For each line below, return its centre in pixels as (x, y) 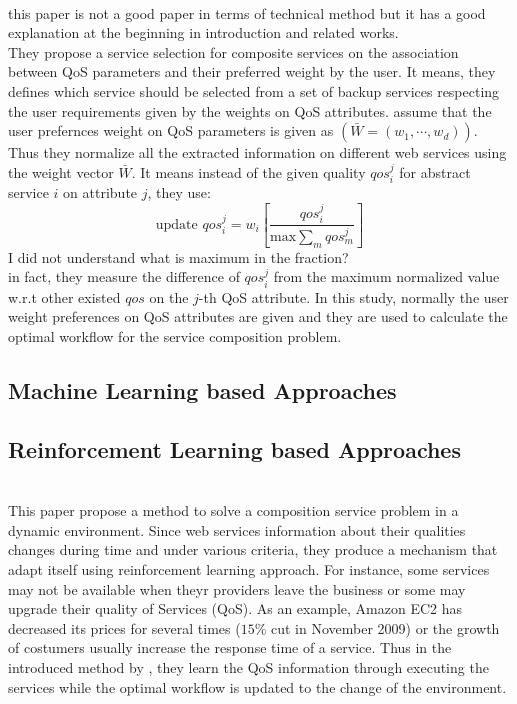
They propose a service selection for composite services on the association (233, 51)
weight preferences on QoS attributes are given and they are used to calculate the (258, 316)
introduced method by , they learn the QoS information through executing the (248, 666)
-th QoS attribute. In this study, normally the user (353, 296)
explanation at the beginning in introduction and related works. (203, 32)
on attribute (100, 192)
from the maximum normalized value (386, 276)
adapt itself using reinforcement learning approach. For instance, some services (249, 568)
